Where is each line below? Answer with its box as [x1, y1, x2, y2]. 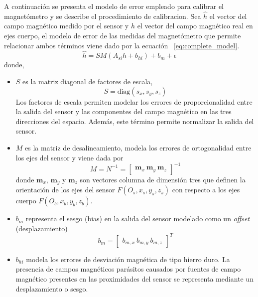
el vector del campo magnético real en [137, 20, 253, 31]
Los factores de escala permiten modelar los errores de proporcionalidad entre [15, 96, 253, 107]
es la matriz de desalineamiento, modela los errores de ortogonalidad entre [25, 142, 252, 152]
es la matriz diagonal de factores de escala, [22, 76, 153, 86]
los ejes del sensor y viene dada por [15, 152, 124, 162]
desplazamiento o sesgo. [15, 283, 88, 294]
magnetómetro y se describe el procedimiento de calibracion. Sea [4, 10, 201, 21]
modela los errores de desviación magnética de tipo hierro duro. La [26, 254, 230, 264]
